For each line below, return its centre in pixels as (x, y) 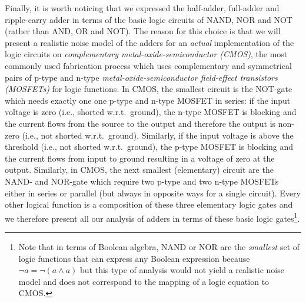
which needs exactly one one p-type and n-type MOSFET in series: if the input (148, 100)
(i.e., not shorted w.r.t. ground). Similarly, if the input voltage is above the (158, 135)
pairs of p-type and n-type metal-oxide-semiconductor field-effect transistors (141, 77)
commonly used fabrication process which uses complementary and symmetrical (148, 65)
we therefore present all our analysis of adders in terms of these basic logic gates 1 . (152, 217)
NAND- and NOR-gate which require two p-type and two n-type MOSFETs (142, 181)
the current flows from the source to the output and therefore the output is (140, 123)
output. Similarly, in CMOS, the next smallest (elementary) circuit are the (139, 170)
